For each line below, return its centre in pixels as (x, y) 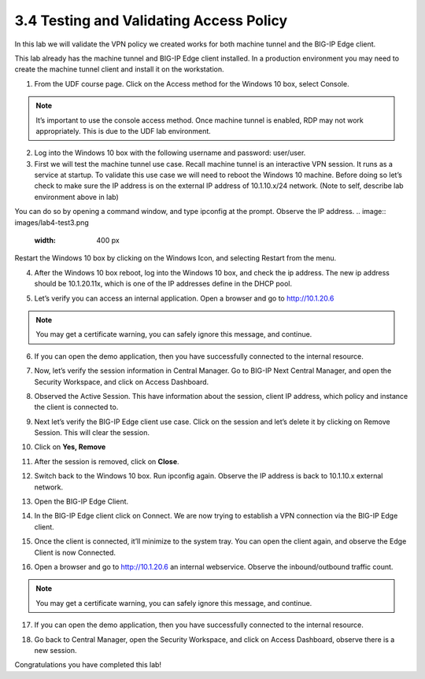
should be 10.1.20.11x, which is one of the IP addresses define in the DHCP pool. (163, 284)
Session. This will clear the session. (92, 433)
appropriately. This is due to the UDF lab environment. (124, 131)
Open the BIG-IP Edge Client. (81, 502)
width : (45, 241)
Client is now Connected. (75, 552)
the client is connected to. (76, 407)
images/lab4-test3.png (52, 222)
